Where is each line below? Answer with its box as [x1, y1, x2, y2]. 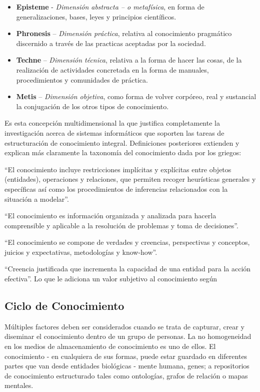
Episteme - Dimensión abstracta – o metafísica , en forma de [16, 2, 204, 12]
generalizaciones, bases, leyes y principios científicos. [16, 11, 176, 22]
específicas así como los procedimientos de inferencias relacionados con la [4, 183, 228, 194]
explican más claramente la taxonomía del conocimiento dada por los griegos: [4, 147, 241, 158]
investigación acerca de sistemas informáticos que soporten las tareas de [4, 127, 224, 138]
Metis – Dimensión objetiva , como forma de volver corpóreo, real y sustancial [16, 91, 256, 102]
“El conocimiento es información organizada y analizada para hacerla [4, 210, 216, 221]
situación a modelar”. [4, 193, 69, 204]
